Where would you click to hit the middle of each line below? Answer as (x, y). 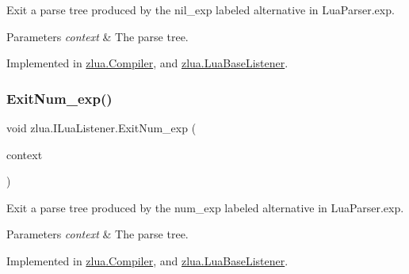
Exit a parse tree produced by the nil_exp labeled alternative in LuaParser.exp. (201, 10)
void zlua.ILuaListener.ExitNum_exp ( (101, 127)
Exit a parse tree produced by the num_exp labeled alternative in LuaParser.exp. (205, 207)
